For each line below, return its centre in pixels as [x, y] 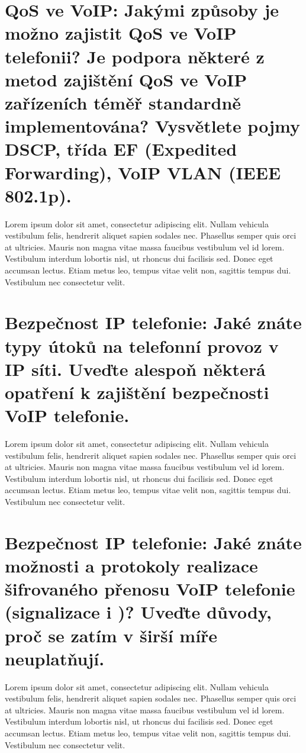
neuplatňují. [55, 658]
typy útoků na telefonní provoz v [142, 345]
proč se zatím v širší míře [111, 635]
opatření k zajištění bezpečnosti [137, 392]
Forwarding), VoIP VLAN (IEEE [143, 172]
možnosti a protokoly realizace [131, 565]
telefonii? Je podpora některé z [135, 56]
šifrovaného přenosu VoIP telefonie [150, 589]
